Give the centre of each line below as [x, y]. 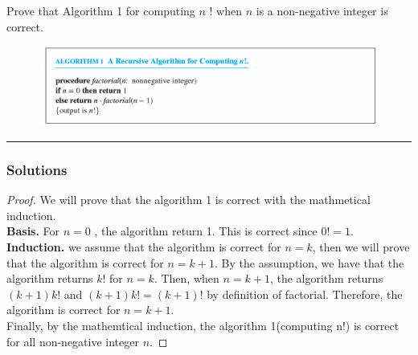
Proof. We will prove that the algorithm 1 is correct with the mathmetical [189, 200]
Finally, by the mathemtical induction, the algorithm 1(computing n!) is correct [203, 325]
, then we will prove [361, 246]
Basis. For [33, 231]
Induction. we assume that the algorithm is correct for [144, 246]
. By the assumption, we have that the [309, 262]
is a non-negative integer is [322, 10]
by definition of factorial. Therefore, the [305, 294]
